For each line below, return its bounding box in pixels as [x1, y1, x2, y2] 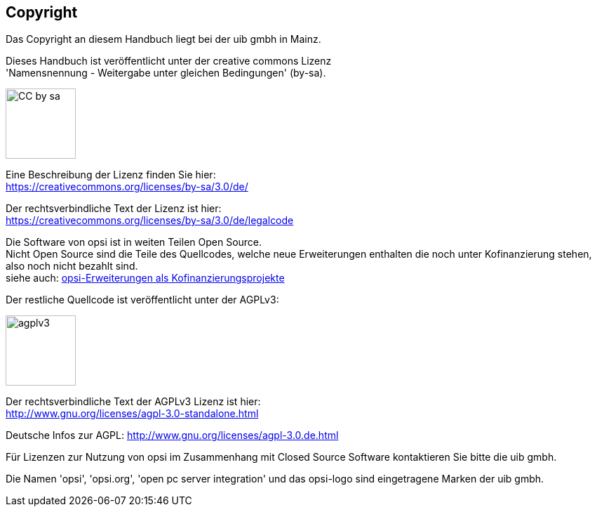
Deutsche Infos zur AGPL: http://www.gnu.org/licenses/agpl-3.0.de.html [6, 429, 339, 442]
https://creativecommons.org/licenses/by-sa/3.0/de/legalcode [6, 214, 294, 227]
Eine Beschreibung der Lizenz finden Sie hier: [6, 169, 216, 181]
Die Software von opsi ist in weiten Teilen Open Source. [6, 236, 262, 249]
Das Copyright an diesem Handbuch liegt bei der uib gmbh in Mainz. [6, 33, 321, 46]
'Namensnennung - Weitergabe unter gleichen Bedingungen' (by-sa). [6, 67, 326, 79]
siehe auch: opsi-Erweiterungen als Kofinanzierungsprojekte [6, 272, 285, 284]
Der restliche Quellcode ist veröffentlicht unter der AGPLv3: [6, 294, 279, 306]
